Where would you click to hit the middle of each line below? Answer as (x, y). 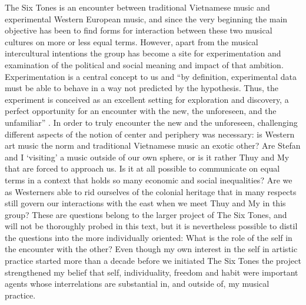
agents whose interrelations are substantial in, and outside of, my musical (137, 284)
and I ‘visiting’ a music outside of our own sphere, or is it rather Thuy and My (147, 157)
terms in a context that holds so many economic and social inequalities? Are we (149, 180)
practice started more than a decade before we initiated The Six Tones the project (153, 261)
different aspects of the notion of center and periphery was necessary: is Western (150, 134)
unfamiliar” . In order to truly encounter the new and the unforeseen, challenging (151, 122)
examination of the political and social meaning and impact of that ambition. (144, 64)
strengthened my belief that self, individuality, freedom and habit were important (152, 272)
